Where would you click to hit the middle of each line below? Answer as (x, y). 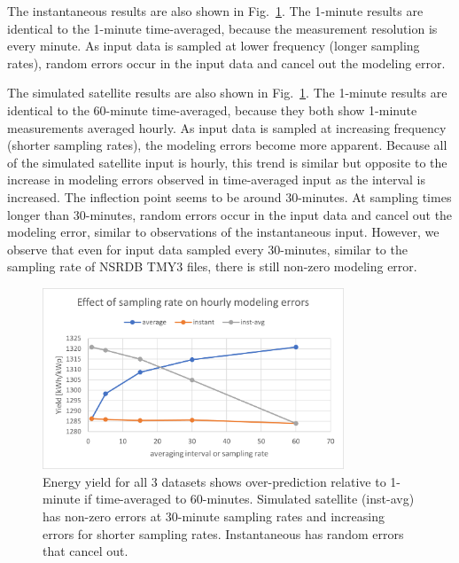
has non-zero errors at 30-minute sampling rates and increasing (214, 516)
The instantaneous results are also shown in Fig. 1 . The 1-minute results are (215, 11)
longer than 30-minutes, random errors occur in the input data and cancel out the (230, 214)
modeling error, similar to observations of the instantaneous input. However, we (223, 232)
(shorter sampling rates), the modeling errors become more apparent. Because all (227, 145)
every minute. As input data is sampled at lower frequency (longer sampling (214, 46)
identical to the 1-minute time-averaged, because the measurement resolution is (222, 28)
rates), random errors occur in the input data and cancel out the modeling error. (226, 63)
